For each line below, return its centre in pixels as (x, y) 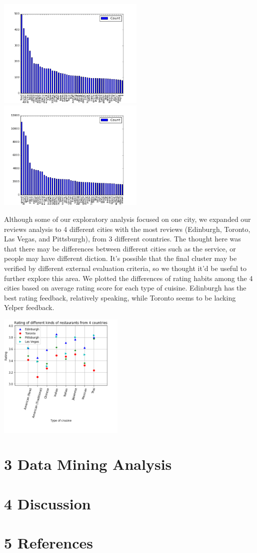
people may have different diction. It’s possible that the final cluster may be (120, 258)
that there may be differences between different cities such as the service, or (120, 248)
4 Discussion (47, 503)
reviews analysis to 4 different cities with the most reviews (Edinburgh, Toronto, (127, 229)
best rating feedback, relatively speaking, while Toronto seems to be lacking (120, 297)
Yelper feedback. (29, 307)
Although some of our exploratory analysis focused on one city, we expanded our (127, 219)
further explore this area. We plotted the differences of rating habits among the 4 (128, 278)
